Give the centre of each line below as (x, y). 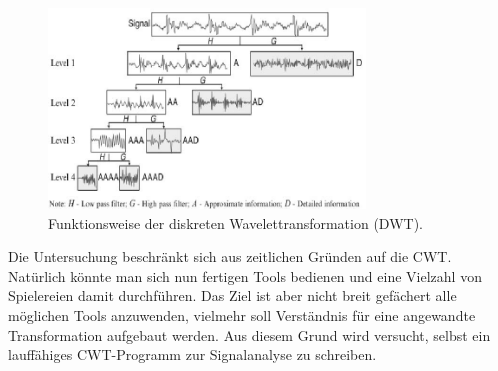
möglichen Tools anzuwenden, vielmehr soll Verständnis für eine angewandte (242, 314)
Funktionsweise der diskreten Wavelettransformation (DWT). (235, 222)
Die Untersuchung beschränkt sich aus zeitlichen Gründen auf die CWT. (230, 256)
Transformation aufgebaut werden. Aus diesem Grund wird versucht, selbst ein (249, 334)
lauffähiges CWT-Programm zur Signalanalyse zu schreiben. (192, 354)
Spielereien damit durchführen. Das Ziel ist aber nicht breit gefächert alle (232, 295)
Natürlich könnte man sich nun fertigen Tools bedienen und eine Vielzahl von (245, 275)
